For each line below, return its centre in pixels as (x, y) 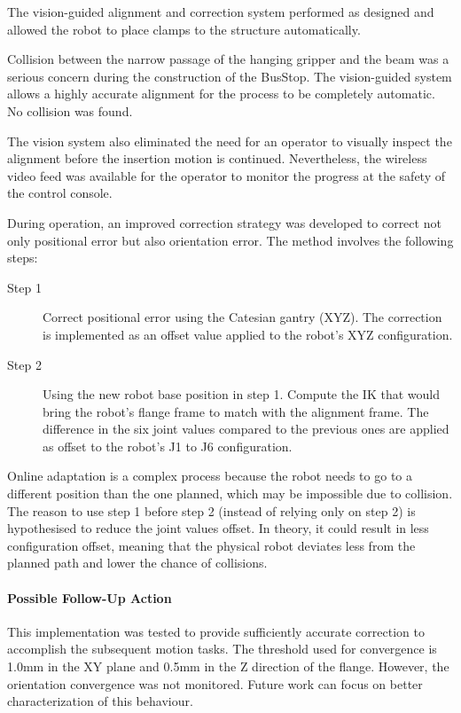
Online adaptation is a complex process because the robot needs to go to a (210, 476)
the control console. (60, 193)
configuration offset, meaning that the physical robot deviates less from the (211, 545)
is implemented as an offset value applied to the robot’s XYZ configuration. (248, 334)
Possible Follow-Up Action (90, 597)
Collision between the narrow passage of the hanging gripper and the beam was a (228, 59)
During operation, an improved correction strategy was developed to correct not (224, 222)
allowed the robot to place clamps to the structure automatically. (184, 29)
